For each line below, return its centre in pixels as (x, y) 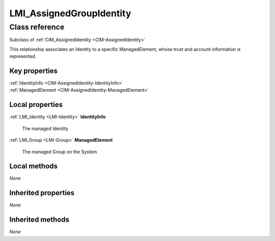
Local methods (34, 166)
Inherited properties (42, 193)
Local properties (36, 105)
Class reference (37, 27)
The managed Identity (45, 128)
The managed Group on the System (60, 152)
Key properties (34, 71)
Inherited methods (39, 220)
